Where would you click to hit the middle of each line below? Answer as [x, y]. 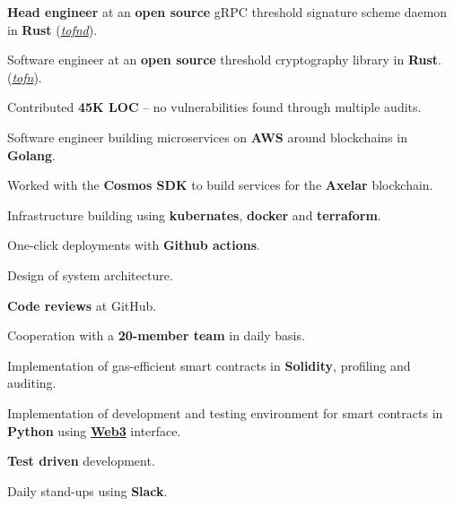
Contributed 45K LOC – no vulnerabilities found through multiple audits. [214, 107]
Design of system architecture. [90, 274]
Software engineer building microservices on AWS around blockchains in [207, 137]
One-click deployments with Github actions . [134, 245]
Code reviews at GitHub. [82, 305]
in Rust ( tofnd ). [52, 29]
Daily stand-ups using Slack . [87, 490]
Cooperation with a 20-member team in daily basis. [156, 335]
